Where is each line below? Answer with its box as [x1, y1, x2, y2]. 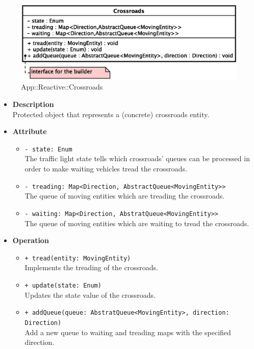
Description [12, 99, 54, 109]
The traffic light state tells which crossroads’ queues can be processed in [24, 153, 250, 164]
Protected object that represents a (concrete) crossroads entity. [12, 108, 210, 119]
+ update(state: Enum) [24, 281, 101, 289]
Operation [12, 235, 49, 246]
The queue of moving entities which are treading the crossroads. [24, 190, 225, 201]
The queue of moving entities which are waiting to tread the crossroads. [24, 217, 249, 228]
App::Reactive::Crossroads [21, 81, 103, 92]
